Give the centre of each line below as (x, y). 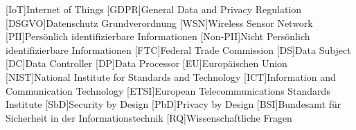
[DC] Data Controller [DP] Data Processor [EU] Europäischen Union (146, 63)
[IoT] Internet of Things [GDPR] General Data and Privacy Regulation (154, 9)
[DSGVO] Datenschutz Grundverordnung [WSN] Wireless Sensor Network (159, 22)
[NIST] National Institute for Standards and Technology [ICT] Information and (171, 76)
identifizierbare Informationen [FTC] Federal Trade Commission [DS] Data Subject (178, 49)
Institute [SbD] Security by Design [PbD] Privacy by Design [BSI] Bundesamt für (173, 104)
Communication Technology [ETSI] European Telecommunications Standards (168, 90)
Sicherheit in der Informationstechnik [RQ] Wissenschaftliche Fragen (149, 117)
